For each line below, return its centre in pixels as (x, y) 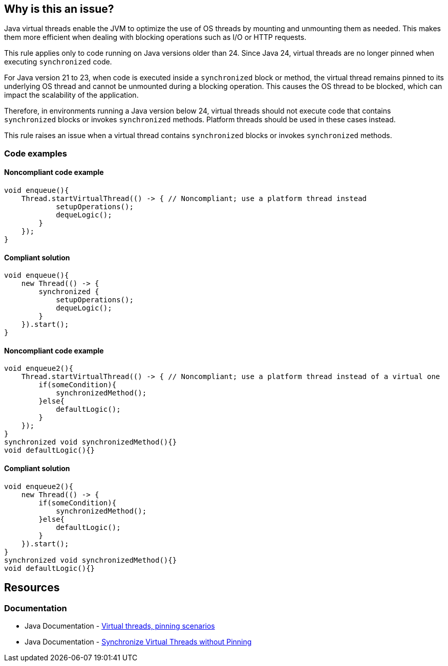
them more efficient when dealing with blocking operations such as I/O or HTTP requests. (155, 37)
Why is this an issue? (59, 9)
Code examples (36, 153)
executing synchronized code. (58, 62)
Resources (32, 588)
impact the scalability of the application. (71, 95)
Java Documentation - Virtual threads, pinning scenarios (120, 626)
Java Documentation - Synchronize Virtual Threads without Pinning (138, 641)
